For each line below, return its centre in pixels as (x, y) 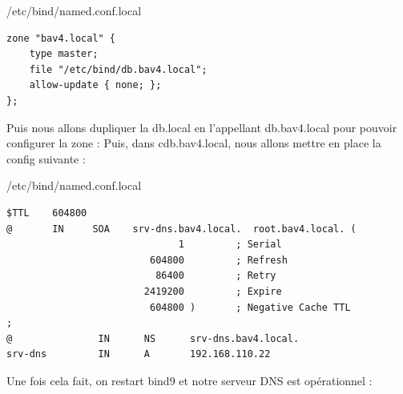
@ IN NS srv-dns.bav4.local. (153, 338)
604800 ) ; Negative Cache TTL (250, 307)
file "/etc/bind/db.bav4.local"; (118, 69)
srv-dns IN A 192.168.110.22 (139, 354)
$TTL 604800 (47, 213)
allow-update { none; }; (95, 85)
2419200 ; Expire (213, 291)
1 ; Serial (230, 245)
